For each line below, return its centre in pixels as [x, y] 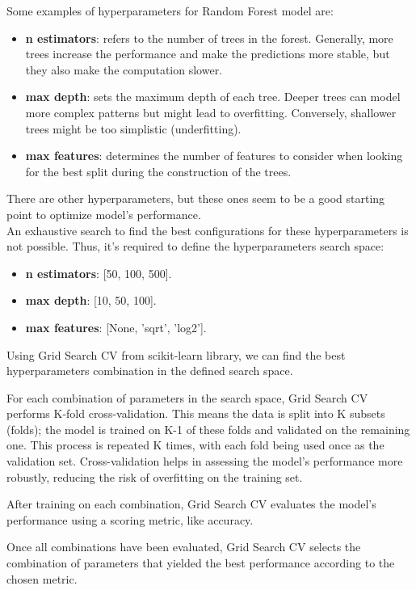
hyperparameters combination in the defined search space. [150, 371]
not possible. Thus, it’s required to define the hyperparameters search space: [195, 246]
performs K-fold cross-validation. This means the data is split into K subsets [196, 413]
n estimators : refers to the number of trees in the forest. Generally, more [209, 38]
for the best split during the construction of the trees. [158, 171]
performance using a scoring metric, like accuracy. [130, 519]
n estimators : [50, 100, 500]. [99, 273]
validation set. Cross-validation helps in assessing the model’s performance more [205, 461]
